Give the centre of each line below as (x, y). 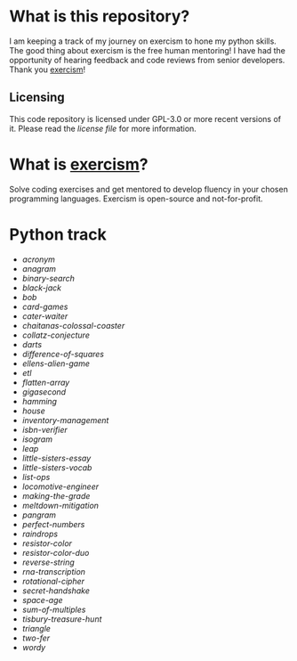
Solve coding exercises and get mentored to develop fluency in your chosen (149, 189)
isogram (37, 439)
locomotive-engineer (60, 486)
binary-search (48, 278)
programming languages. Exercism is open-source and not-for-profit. (136, 199)
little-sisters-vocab (57, 467)
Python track (58, 234)
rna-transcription (54, 571)
